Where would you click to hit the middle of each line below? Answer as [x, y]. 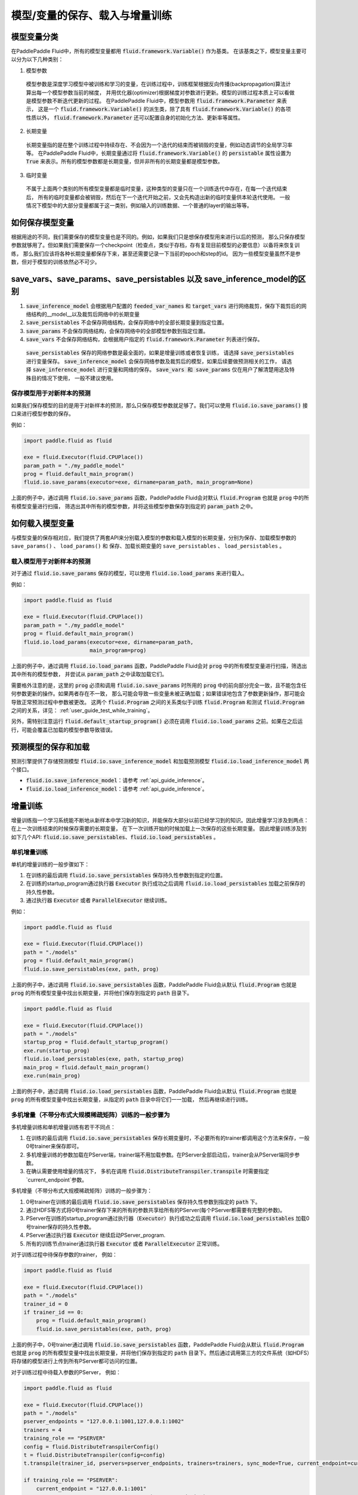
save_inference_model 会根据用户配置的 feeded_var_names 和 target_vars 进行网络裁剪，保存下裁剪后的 [163, 306]
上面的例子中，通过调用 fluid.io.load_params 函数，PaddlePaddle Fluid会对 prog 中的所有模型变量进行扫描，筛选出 [159, 666]
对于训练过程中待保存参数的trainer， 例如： [64, 1255]
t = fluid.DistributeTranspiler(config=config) [94, 1455]
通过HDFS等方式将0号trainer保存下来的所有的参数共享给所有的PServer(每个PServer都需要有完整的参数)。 [156, 1210]
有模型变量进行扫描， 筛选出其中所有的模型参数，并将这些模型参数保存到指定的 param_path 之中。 [134, 506]
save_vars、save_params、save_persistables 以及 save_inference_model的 [155, 279]
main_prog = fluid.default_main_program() [87, 1067]
